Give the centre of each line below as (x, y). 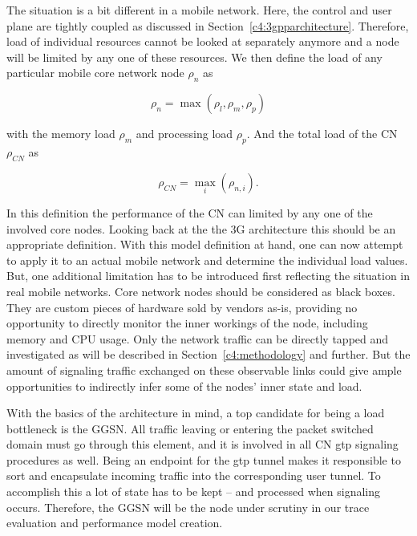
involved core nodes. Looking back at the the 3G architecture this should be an (201, 228)
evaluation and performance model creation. (115, 523)
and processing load (184, 134)
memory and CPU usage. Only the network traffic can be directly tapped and (198, 338)
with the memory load (61, 134)
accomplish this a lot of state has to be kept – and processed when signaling (194, 491)
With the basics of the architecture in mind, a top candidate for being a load (196, 413)
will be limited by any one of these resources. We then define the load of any (194, 57)
